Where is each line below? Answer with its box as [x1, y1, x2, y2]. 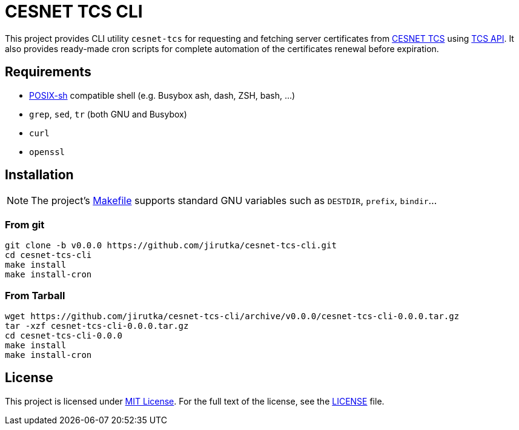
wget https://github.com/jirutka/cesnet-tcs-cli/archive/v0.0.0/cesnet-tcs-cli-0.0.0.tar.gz [5, 311, 460, 321]
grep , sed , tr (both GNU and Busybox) [29, 108, 187, 119]
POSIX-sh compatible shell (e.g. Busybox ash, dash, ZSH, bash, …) [29, 90, 296, 101]
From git [5, 218, 45, 231]
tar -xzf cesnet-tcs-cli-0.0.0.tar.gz [5, 320, 189, 331]
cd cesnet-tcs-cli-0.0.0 [5, 330, 122, 340]
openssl [29, 147, 65, 157]
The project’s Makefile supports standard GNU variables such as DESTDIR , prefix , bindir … [31, 194, 437, 207]
